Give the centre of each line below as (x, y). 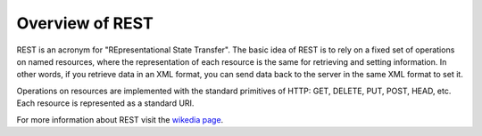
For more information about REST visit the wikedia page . (120, 119)
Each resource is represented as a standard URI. (105, 103)
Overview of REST (85, 23)
